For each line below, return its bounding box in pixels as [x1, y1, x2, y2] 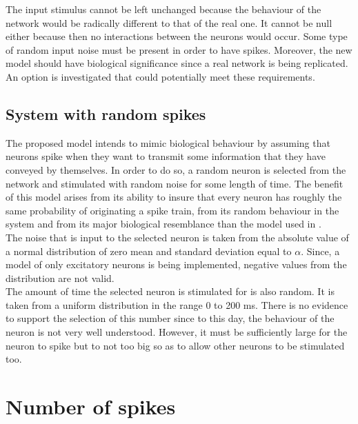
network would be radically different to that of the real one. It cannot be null [6, 15, 332, 30]
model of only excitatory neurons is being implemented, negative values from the [6, 257, 347, 272]
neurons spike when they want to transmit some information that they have [6, 149, 326, 163]
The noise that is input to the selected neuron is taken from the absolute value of [6, 230, 349, 244]
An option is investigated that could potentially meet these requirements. [6, 69, 315, 83]
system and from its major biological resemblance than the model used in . [6, 216, 321, 231]
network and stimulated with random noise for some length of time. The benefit [6, 176, 344, 190]
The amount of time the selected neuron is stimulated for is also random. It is [6, 284, 335, 299]
